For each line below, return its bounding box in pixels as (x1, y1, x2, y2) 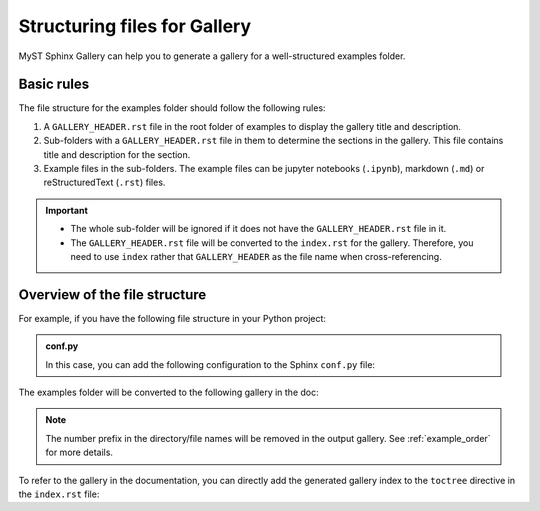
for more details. (45, 446, 114, 459)
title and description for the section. (43, 148, 191, 160)
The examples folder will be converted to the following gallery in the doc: (18, 386, 319, 399)
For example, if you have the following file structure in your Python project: (18, 312, 327, 324)
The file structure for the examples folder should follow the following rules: (18, 102, 326, 114)
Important (45, 204, 89, 216)
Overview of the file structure (18, 286, 207, 303)
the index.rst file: (18, 488, 100, 500)
